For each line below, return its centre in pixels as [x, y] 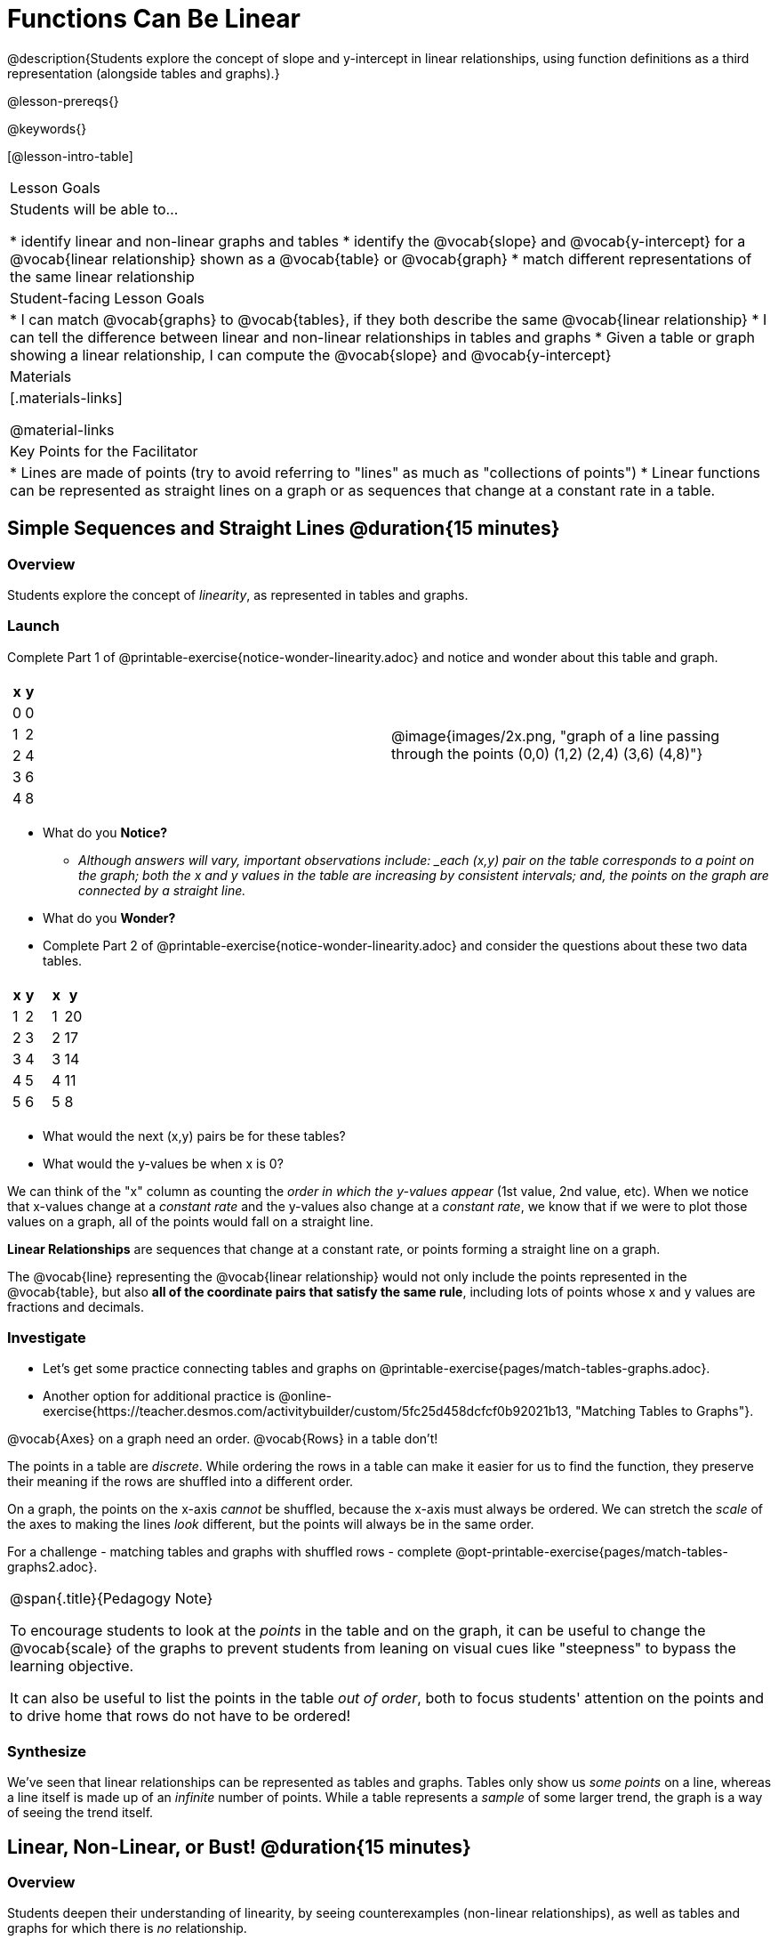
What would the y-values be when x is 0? [163, 1163]
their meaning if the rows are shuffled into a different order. [180, 1482]
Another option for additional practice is [159, 1396]
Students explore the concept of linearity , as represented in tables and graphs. [238, 594]
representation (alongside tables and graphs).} [144, 73]
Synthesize [47, 1751]
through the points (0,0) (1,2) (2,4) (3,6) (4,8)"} [547, 753]
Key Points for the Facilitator [104, 451]
